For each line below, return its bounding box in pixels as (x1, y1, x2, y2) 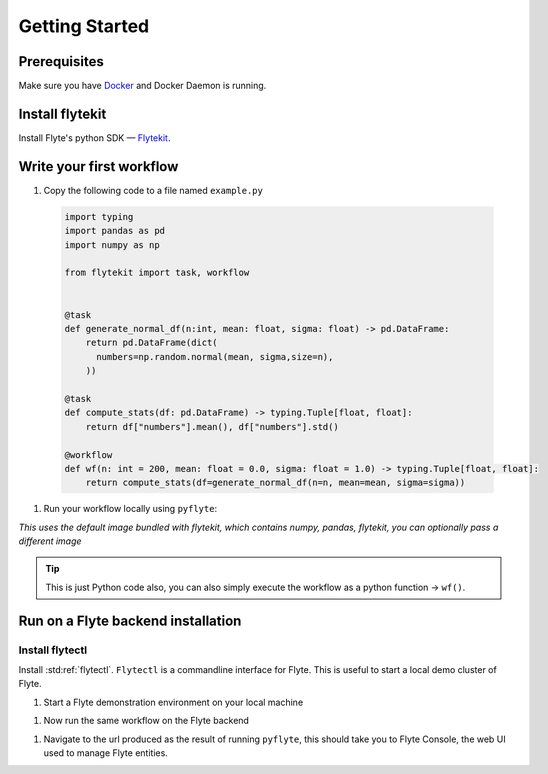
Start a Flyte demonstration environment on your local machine (43, 696, 304, 708)
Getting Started (18, 15, 150, 37)
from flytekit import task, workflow (64, 267, 250, 279)
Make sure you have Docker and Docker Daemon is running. (18, 80, 267, 92)
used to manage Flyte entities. (43, 746, 169, 759)
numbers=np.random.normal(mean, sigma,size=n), (96, 351, 334, 362)
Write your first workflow (18, 158, 179, 175)
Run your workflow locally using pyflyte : (43, 503, 218, 515)
